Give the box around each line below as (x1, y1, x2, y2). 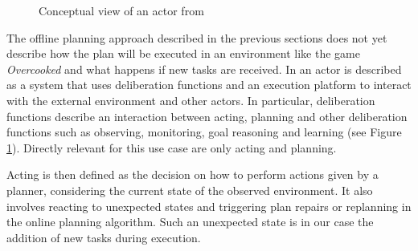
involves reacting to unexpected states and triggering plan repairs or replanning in (6, 197, 412, 214)
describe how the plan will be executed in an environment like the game (6, 45, 360, 62)
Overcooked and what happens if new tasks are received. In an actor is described (6, 60, 402, 77)
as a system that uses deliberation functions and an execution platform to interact (6, 76, 412, 93)
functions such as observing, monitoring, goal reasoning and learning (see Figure (6, 123, 402, 140)
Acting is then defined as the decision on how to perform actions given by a (6, 166, 379, 183)
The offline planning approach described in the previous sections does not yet (6, 29, 387, 46)
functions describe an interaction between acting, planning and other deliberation (6, 107, 408, 124)
